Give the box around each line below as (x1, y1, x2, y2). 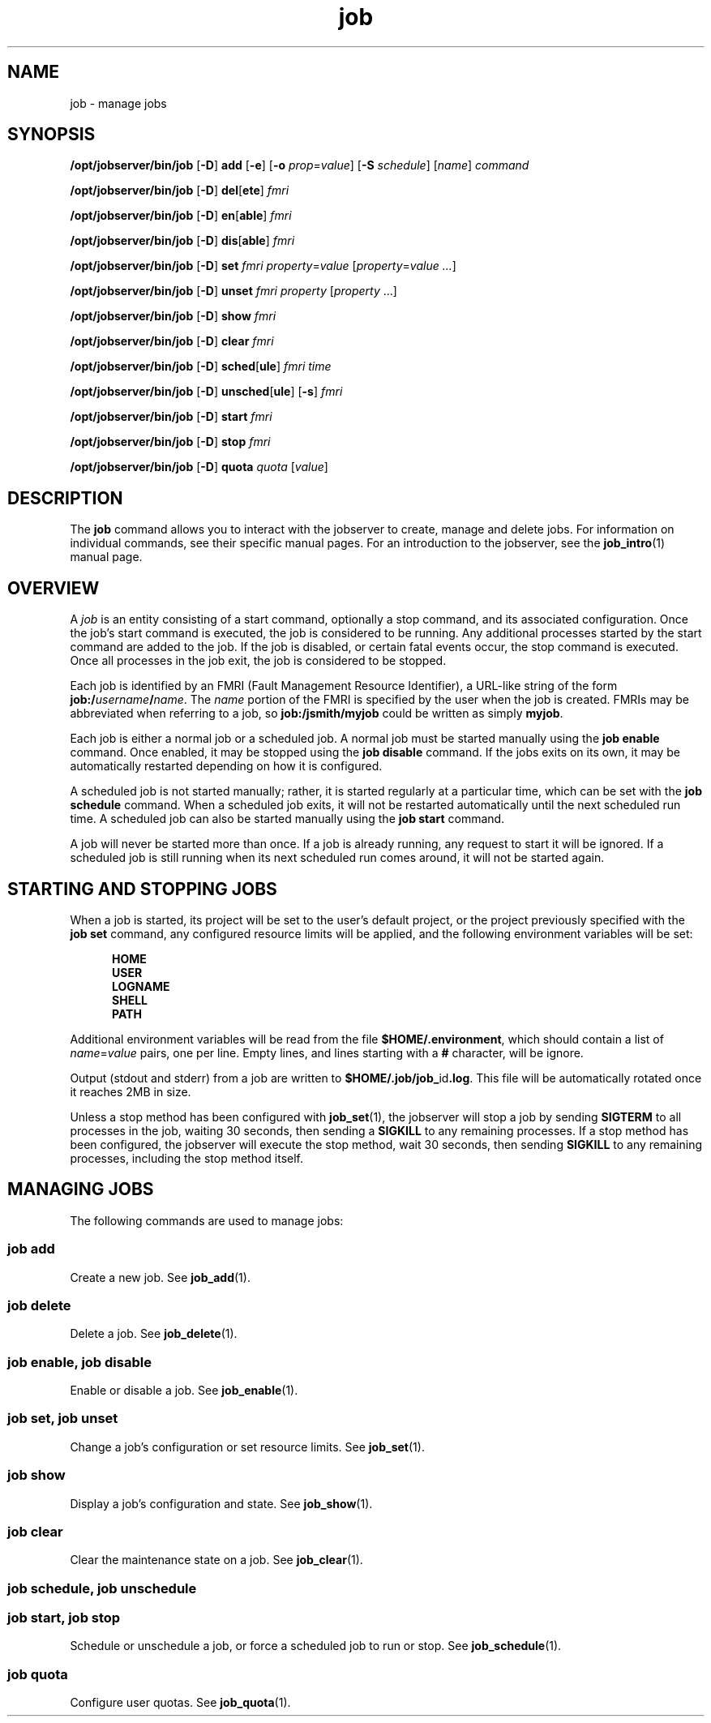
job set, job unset (7, 1410, 118, 1427)
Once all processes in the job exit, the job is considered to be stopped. (70, 654, 447, 668)
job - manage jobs (70, 96, 167, 110)
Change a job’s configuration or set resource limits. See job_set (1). (70, 1439, 425, 1454)
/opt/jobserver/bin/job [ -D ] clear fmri (70, 334, 274, 349)
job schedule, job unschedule (7, 1579, 197, 1597)
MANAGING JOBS (7, 1179, 154, 1200)
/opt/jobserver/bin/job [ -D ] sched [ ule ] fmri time (70, 359, 332, 374)
